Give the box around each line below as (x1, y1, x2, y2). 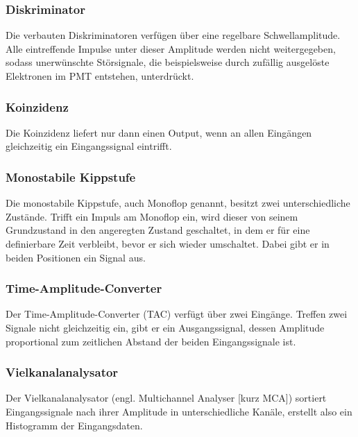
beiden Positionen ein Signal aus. (6, 250, 146, 264)
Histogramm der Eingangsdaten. (6, 418, 143, 432)
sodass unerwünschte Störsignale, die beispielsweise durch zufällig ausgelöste (6, 55, 330, 69)
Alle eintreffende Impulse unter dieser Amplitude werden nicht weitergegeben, (6, 41, 336, 55)
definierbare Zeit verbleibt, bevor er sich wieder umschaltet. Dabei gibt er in (6, 237, 330, 250)
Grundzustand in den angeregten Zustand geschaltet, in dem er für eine (6, 223, 310, 237)
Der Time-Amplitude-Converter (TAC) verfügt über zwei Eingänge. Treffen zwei (6, 307, 348, 321)
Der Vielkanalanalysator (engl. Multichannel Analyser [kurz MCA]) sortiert (6, 391, 327, 405)
